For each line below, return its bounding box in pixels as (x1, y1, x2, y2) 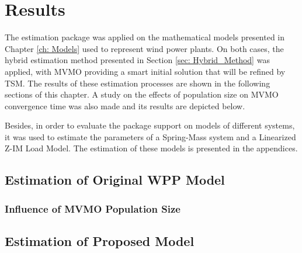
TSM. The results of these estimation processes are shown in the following (5, 77, 270, 89)
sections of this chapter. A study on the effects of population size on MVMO (5, 88, 279, 100)
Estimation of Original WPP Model (5, 171, 225, 189)
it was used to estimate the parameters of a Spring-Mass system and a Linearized (5, 130, 296, 143)
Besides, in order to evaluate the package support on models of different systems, (5, 119, 295, 131)
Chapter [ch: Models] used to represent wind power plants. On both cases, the (5, 42, 284, 54)
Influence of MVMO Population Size (5, 201, 180, 216)
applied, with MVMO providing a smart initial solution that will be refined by (5, 65, 286, 77)
